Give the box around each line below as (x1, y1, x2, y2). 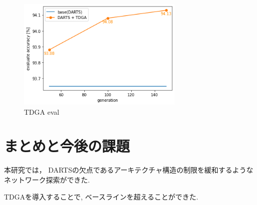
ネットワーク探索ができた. (4, 174, 90, 185)
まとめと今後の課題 (4, 136, 130, 156)
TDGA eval (24, 106, 59, 117)
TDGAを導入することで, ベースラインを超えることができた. (4, 191, 199, 202)
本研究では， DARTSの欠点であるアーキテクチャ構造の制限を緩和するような (4, 165, 254, 175)
